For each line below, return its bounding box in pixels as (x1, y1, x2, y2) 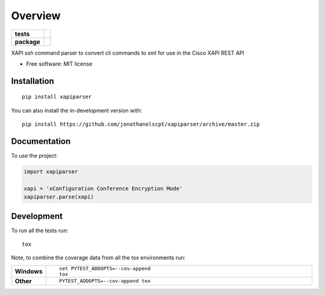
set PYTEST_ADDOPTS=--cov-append (59, 265, 150, 272)
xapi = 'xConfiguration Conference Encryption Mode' (23, 185, 183, 192)
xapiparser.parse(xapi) (23, 193, 94, 200)
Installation (11, 76, 54, 86)
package (14, 37, 40, 46)
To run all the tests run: (11, 226, 69, 234)
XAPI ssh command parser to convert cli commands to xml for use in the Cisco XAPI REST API (11, 49, 245, 57)
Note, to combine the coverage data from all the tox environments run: (11, 254, 186, 261)
